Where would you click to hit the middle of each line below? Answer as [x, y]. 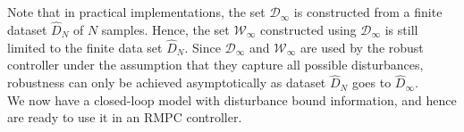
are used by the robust [362, 47]
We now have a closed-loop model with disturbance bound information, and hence [232, 99]
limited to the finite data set [85, 47]
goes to [371, 82]
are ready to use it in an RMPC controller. [125, 117]
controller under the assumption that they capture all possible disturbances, [215, 65]
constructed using [308, 29]
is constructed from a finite [368, 12]
